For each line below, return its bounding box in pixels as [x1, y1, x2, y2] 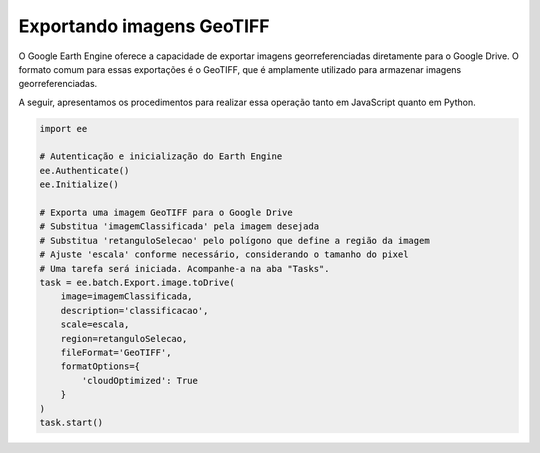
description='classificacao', [60, 305, 209, 316]
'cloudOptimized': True [81, 375, 199, 386]
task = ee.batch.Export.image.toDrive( [39, 277, 235, 288]
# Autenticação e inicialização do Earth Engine [39, 151, 283, 162]
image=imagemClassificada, [60, 291, 194, 302]
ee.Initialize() [39, 179, 120, 190]
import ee [39, 123, 88, 134]
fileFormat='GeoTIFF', [60, 346, 172, 358]
